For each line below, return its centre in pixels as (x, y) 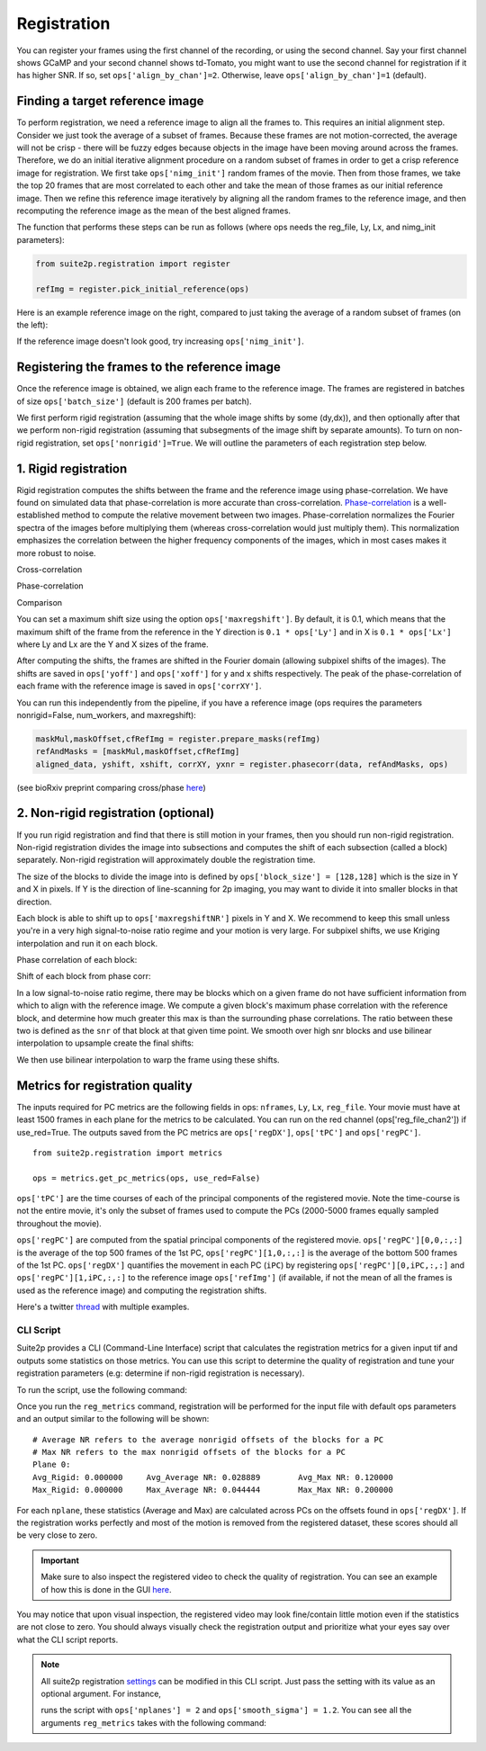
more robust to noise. (56, 552)
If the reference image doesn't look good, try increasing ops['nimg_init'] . (161, 341)
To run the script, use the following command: (102, 1389)
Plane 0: (52, 1465)
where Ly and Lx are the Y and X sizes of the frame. (112, 644)
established (38, 515)
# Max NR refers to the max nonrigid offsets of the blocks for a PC (189, 1452)
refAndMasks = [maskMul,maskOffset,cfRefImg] (138, 752)
